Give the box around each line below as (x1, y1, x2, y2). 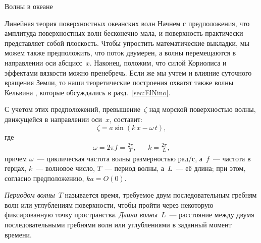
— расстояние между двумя (169, 209, 254, 220)
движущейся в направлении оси (5, 113, 102, 124)
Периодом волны (5, 190, 55, 200)
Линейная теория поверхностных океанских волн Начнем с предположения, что (5, 18, 250, 28)
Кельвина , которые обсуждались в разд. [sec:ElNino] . (5, 87, 171, 97)
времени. (5, 229, 32, 239)
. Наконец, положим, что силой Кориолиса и (89, 57, 227, 68)
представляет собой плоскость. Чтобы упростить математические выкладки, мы (5, 37, 249, 48)
